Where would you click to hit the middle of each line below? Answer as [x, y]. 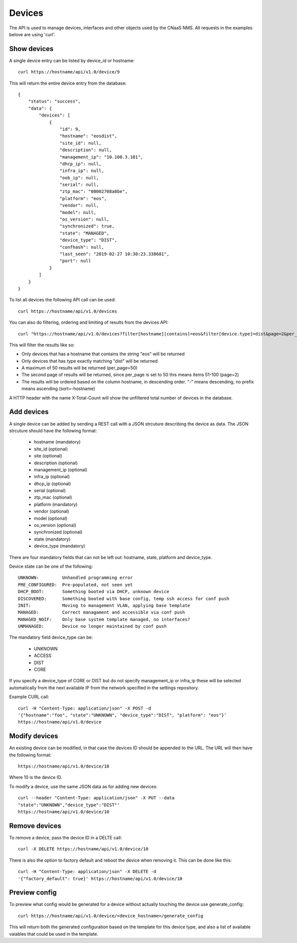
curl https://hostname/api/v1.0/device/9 [69, 72]
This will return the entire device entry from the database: [68, 83]
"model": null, [78, 212]
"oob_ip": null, [79, 178]
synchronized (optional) [58, 532]
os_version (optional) [55, 525]
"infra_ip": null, [82, 171]
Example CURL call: [29, 697]
